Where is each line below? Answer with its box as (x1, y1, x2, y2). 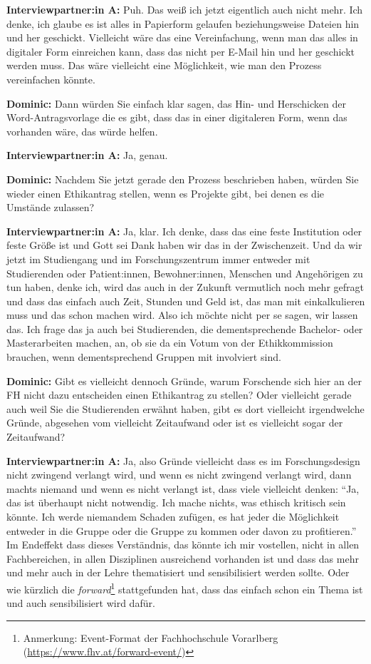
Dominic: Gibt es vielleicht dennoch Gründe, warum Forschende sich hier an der (6, 373, 362, 388)
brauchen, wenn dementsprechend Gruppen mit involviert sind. (6, 349, 281, 364)
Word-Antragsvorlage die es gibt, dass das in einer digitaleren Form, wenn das (6, 110, 348, 125)
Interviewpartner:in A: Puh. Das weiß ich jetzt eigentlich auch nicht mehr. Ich (6, 2, 363, 16)
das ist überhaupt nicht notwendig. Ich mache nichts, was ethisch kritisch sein (6, 495, 346, 510)
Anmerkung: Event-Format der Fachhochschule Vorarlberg (23, 630, 278, 645)
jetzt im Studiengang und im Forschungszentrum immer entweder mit (6, 251, 310, 266)
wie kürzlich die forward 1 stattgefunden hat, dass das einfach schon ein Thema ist (6, 579, 363, 596)
